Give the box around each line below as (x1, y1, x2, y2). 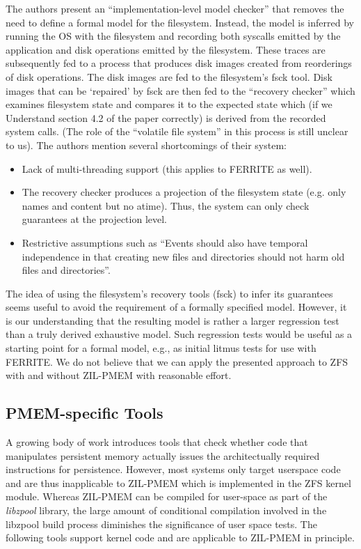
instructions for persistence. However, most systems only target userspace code (6, 462, 341, 477)
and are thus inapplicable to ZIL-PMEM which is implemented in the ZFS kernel (6, 475, 351, 490)
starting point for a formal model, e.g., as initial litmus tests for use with (6, 341, 316, 355)
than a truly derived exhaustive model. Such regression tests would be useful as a (6, 327, 353, 341)
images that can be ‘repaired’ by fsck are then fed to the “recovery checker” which (6, 83, 355, 98)
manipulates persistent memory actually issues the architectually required (6, 448, 320, 463)
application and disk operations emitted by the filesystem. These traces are (6, 42, 326, 56)
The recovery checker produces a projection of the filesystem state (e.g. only (22, 185, 346, 199)
